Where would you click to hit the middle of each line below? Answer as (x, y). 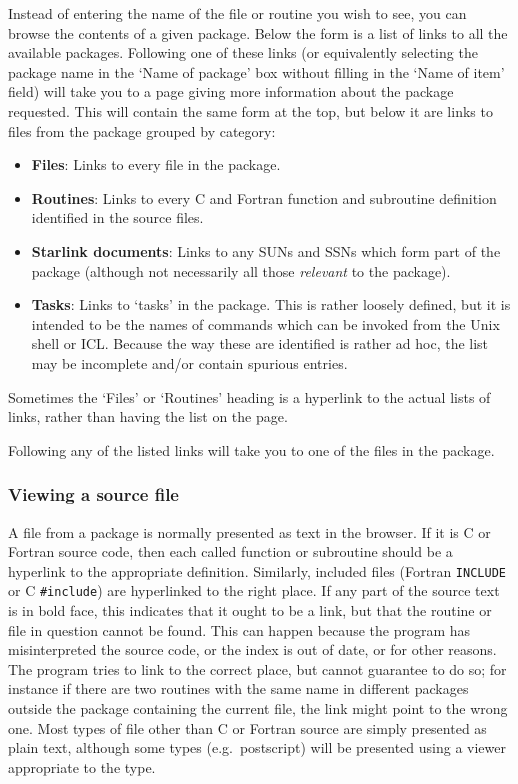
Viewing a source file (93, 494)
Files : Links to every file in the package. (156, 164)
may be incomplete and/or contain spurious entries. (189, 362)
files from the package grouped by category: (142, 130)
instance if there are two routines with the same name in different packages (238, 688)
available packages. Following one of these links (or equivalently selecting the (243, 52)
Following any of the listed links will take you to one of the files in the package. (251, 449)
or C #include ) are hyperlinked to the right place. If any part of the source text (254, 590)
